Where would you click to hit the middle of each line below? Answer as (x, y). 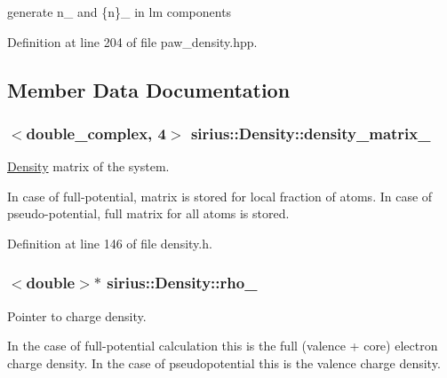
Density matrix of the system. (88, 166)
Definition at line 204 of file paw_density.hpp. (132, 41)
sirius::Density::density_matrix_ (311, 133)
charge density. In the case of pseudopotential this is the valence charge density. (224, 362)
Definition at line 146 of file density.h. (110, 243)
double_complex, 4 (96, 133)
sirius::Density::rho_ (182, 283)
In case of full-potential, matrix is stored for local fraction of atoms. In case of (220, 196)
